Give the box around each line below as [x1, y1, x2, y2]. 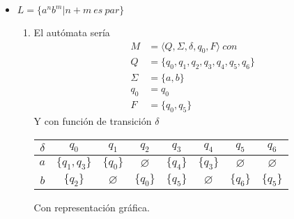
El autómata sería [33, 25, 110, 39]
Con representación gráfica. [33, 200, 150, 215]
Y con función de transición [33, 113, 152, 128]
